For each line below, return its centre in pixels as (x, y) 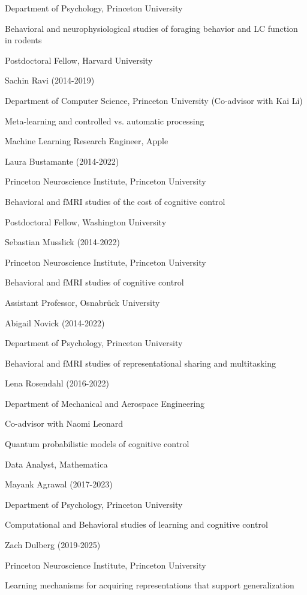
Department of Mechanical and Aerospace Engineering (105, 403)
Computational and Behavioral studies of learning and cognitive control (136, 524)
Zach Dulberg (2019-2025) (53, 545)
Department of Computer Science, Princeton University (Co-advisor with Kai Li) (154, 100)
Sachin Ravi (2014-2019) (50, 80)
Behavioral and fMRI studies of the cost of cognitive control (115, 201)
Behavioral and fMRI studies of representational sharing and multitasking (141, 363)
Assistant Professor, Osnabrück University (82, 302)
